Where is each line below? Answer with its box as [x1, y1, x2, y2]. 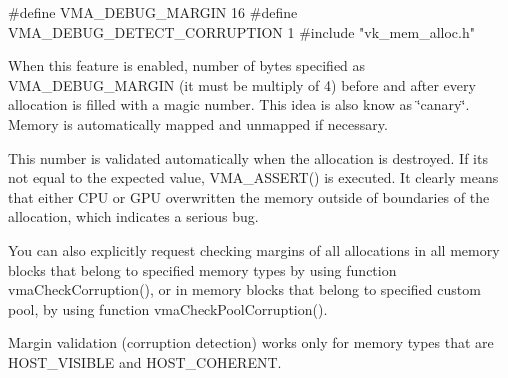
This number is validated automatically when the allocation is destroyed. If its [8, 147, 488, 168]
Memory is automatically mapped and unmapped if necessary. [8, 113, 388, 134]
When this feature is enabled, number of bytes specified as [8, 55, 366, 76]
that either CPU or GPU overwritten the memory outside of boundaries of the [8, 186, 490, 207]
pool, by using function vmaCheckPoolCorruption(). [8, 298, 328, 319]
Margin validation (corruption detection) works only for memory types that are [8, 332, 494, 353]
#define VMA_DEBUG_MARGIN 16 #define [8, 2, 298, 22]
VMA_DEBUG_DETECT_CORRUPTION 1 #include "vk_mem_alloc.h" [8, 21, 475, 42]
